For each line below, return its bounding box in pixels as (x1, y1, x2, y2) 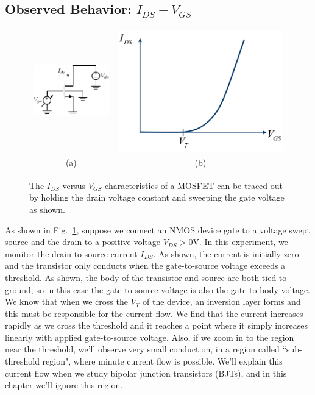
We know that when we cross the (5, 295, 128, 308)
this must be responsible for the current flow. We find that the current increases (5, 307, 303, 319)
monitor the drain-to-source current (5, 247, 138, 260)
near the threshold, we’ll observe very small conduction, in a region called (5, 343, 280, 355)
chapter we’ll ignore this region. (5, 379, 123, 391)
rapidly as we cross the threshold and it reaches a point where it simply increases (5, 319, 308, 332)
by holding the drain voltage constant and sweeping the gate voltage (29, 191, 285, 204)
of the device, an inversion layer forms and (143, 295, 301, 308)
